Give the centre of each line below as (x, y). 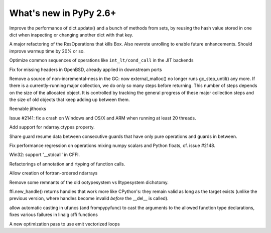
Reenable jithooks (28, 109)
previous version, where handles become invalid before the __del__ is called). (89, 198)
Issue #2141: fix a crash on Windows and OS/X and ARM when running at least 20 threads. (103, 118)
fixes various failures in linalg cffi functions (53, 214)
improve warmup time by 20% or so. (47, 51)
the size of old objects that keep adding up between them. (70, 99)
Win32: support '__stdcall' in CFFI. (45, 154)
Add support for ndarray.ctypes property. (52, 127)
